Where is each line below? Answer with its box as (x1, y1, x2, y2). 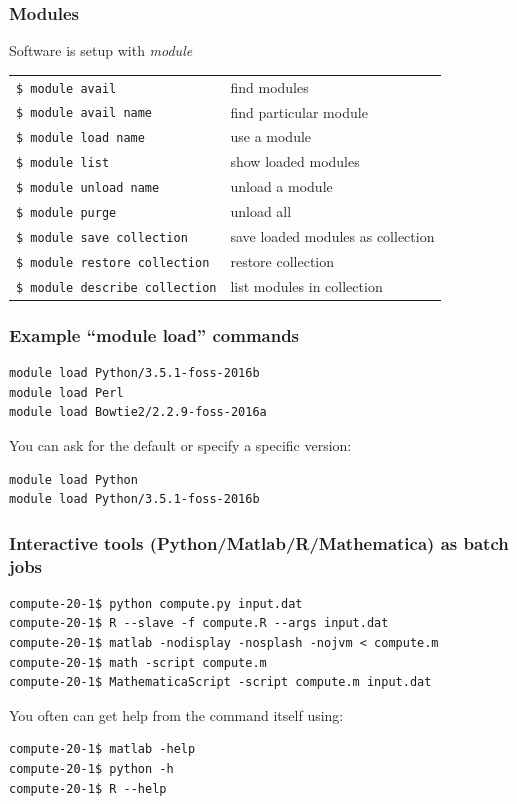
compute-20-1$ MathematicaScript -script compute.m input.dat (9, 675, 432, 690)
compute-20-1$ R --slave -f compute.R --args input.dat (9, 616, 389, 631)
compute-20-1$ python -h (9, 762, 174, 777)
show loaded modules (230, 151, 360, 172)
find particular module (230, 101, 368, 122)
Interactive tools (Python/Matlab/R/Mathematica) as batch (9, 530, 509, 555)
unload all (230, 201, 292, 222)
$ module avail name (16, 106, 153, 121)
